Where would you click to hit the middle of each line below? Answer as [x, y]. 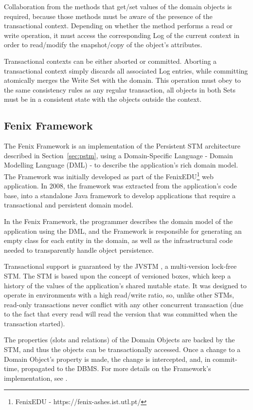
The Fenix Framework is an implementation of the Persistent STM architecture [122, 146]
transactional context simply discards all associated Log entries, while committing [126, 70]
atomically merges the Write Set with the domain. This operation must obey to [122, 80]
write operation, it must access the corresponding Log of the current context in [122, 35]
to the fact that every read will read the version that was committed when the [121, 314]
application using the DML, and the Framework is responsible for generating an [123, 231]
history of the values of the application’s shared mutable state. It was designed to [125, 285]
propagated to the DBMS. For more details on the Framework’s [116, 368]
